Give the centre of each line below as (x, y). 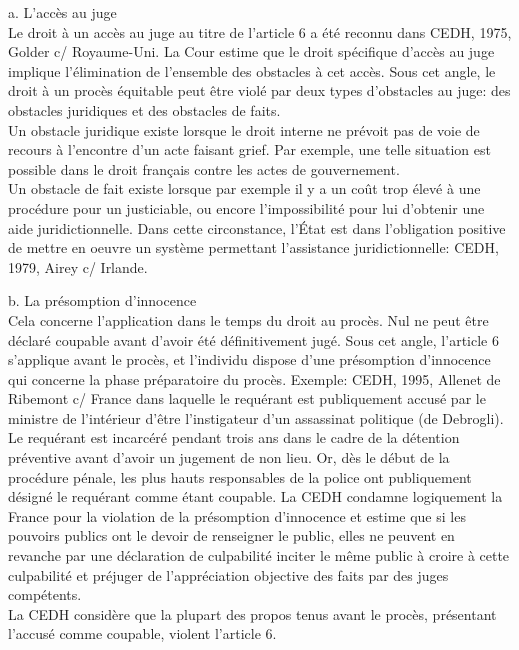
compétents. (45, 594)
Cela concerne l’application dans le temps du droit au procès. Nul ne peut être (248, 319)
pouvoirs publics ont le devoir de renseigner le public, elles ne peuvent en (231, 535)
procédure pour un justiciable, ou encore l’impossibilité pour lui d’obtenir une (246, 207)
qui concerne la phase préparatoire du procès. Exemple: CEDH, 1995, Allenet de (254, 378)
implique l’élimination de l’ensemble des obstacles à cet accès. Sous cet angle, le (252, 70)
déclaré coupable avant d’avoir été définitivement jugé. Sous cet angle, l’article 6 (253, 339)
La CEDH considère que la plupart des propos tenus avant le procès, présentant (252, 613)
